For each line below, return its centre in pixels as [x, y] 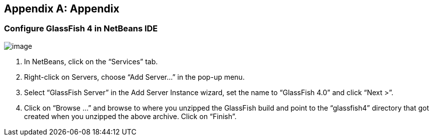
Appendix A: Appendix [62, 9]
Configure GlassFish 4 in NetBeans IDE [81, 29]
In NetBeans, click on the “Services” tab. [91, 61]
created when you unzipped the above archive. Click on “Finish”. [130, 116]
